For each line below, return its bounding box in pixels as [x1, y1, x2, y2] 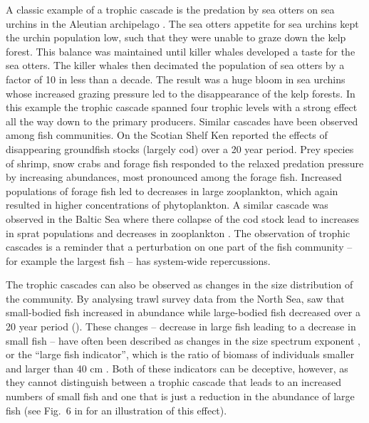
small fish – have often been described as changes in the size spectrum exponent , [6, 333, 360, 348]
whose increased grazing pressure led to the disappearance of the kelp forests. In [6, 85, 355, 100]
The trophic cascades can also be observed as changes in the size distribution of [6, 277, 353, 292]
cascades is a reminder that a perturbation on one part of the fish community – [6, 239, 353, 254]
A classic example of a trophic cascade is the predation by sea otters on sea [6, 2, 335, 16]
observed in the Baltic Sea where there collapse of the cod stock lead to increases [6, 211, 360, 226]
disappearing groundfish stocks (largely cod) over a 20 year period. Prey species [6, 141, 354, 156]
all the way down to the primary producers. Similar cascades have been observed [6, 113, 358, 128]
